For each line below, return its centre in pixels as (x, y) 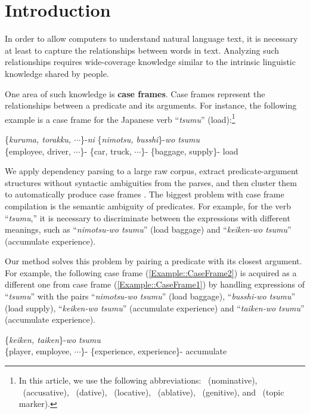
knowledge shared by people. (57, 73)
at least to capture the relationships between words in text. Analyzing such (142, 50)
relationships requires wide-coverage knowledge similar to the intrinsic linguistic (150, 62)
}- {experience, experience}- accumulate (154, 351)
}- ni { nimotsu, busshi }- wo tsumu (140, 139)
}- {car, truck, (106, 151)
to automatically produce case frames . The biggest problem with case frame (145, 194)
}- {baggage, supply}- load (190, 151)
